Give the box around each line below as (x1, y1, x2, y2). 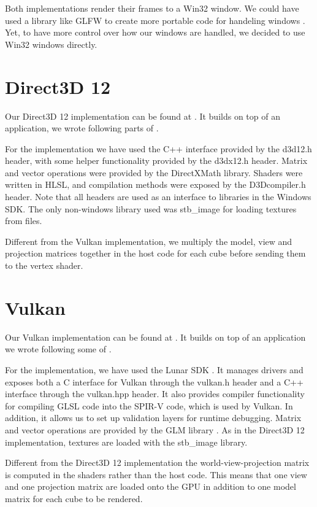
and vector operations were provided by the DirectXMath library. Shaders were (5, 166, 303, 179)
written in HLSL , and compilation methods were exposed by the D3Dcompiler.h (5, 178, 306, 191)
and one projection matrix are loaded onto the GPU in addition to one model (5, 480, 296, 493)
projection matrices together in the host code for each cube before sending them (5, 247, 306, 260)
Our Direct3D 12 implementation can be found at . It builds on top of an (5, 109, 280, 122)
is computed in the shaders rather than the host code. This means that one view (5, 468, 307, 481)
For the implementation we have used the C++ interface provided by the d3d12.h (5, 142, 312, 155)
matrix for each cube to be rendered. (5, 492, 143, 505)
